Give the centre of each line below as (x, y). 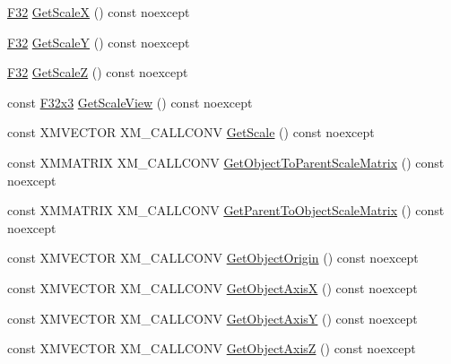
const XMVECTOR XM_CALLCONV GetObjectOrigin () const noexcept (213, 258)
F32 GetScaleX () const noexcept (99, 12)
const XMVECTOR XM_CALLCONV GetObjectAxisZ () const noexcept (212, 348)
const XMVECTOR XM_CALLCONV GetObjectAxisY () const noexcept (212, 318)
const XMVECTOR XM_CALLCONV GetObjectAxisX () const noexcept (212, 287)
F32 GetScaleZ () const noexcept (98, 72)
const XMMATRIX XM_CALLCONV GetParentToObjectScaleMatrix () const (226, 210)
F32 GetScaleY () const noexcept (99, 42)
